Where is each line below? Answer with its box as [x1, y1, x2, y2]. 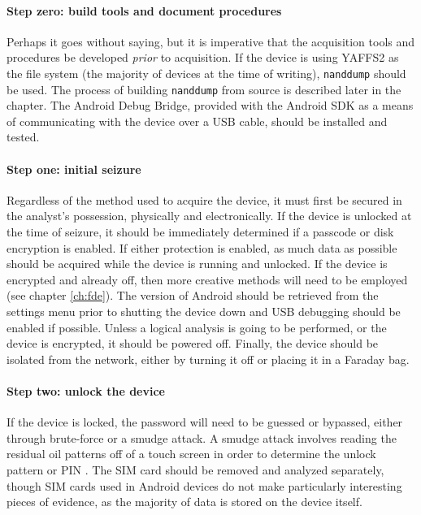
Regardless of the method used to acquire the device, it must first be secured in [7, 191, 402, 208]
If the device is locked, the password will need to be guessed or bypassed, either [7, 413, 403, 431]
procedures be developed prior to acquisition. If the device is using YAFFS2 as [7, 49, 399, 66]
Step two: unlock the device [7, 383, 165, 399]
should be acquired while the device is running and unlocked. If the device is [7, 255, 388, 272]
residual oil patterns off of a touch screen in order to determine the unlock [7, 445, 376, 462]
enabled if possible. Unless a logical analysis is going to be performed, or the [7, 318, 387, 335]
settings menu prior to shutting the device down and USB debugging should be [7, 303, 401, 320]
